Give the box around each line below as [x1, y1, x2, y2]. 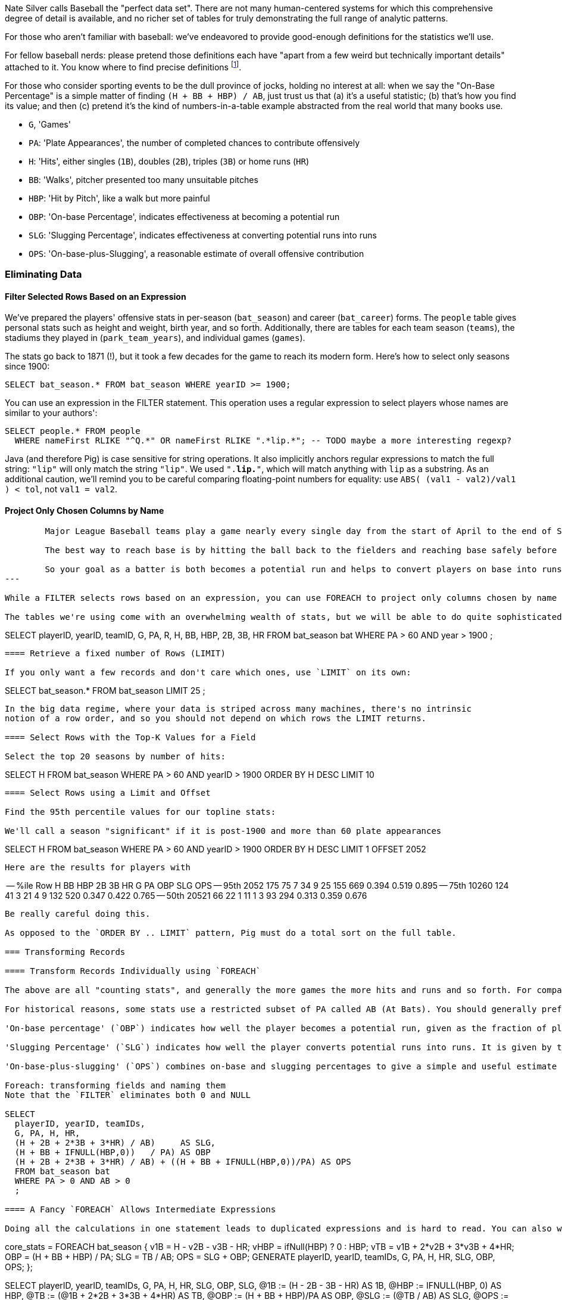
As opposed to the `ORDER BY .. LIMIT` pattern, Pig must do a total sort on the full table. [5, 928, 457, 938]
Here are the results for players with [5, 862, 191, 873]
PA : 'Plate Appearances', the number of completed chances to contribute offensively [29, 137, 360, 148]
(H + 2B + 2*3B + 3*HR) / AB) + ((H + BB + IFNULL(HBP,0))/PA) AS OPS [14, 1157, 351, 1167]
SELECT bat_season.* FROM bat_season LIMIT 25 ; [5, 685, 205, 696]
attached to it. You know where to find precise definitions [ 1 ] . [5, 60, 242, 72]
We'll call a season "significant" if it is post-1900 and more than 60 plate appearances [5, 826, 442, 836]
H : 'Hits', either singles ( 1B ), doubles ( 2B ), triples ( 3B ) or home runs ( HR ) [29, 156, 310, 166]
